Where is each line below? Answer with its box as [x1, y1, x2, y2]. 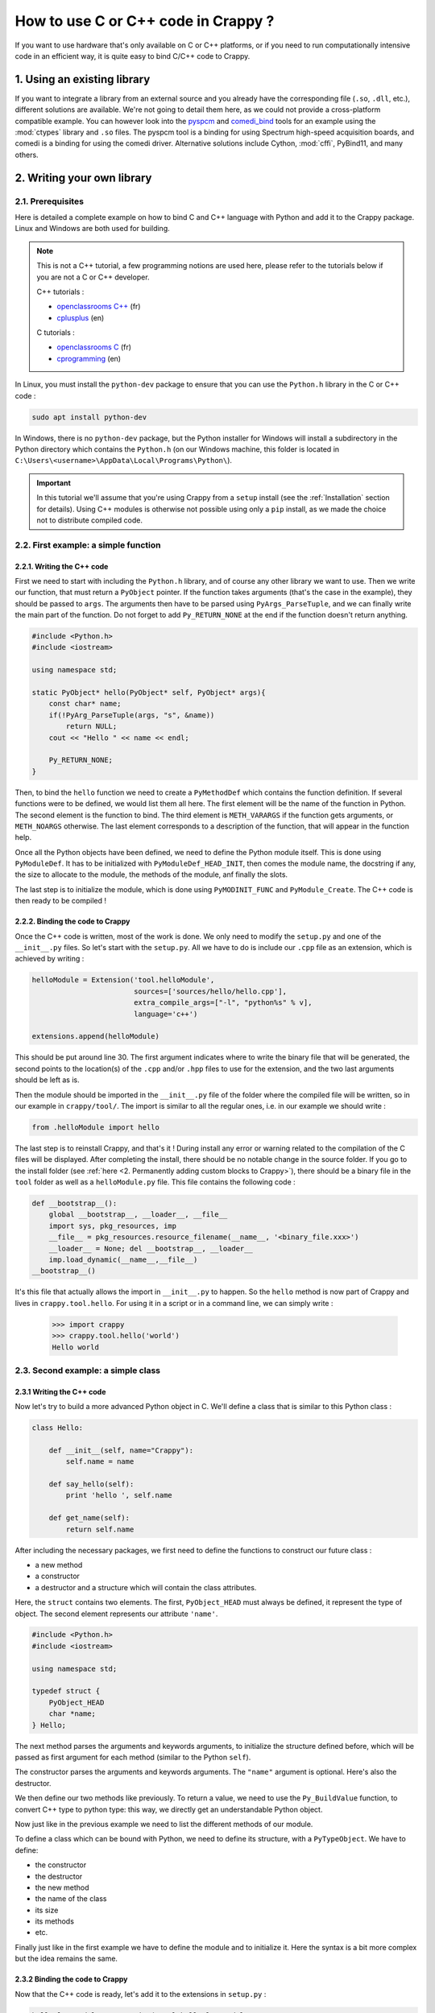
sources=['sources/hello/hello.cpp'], [133, 986, 288, 996]
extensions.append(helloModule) [31, 1031, 160, 1041]
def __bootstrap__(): [31, 1199, 118, 1208]
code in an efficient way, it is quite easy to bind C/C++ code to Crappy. [14, 51, 251, 60]
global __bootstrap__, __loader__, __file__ [48, 1210, 228, 1219]
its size [35, 1905, 59, 1915]
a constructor [35, 1571, 81, 1581]
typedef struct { [31, 1687, 101, 1696]
